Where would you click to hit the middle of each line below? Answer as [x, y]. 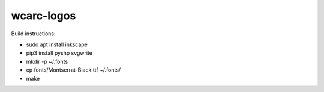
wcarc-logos [43, 16]
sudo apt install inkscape [57, 44]
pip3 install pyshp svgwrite [59, 53]
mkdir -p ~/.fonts [47, 61]
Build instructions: [33, 34]
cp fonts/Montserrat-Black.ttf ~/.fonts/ [73, 70]
